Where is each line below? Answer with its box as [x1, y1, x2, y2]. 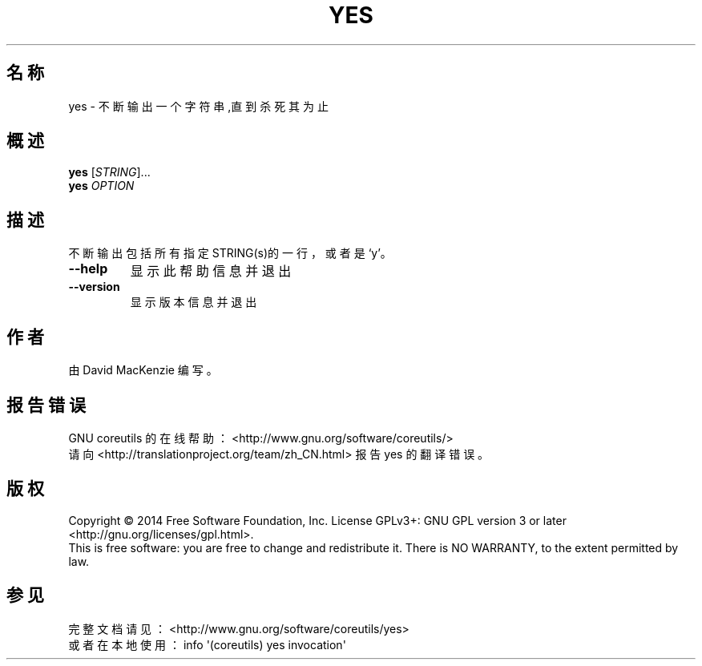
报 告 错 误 [6, 394, 86, 415]
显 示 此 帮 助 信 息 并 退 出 [130, 263, 292, 280]
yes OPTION [68, 179, 135, 193]
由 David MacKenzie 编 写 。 [68, 363, 218, 377]
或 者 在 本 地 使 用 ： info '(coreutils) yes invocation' [68, 637, 346, 652]
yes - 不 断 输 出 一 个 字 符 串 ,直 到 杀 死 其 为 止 [68, 99, 329, 113]
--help [68, 260, 108, 277]
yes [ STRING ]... [68, 165, 151, 180]
